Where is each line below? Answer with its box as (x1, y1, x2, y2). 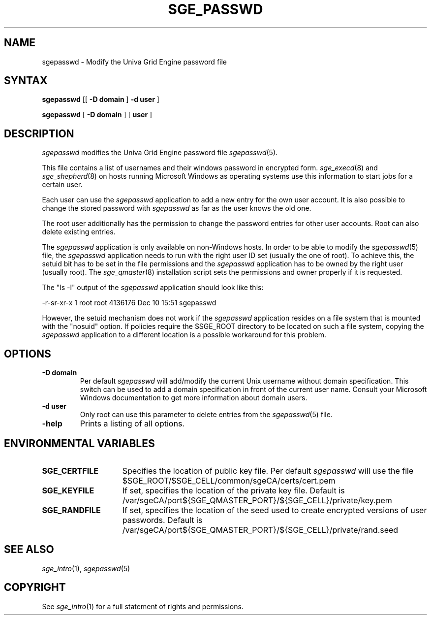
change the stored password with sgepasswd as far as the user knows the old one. (42, 204, 311, 213)
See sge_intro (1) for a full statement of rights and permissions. (42, 602, 244, 611)
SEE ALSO (4, 543, 54, 556)
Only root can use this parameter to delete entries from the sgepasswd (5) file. (80, 410, 333, 419)
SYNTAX (4, 74, 48, 87)
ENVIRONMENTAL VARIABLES (4, 437, 155, 450)
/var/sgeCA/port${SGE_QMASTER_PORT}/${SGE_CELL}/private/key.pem (122, 495, 392, 505)
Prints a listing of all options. (80, 419, 185, 429)
